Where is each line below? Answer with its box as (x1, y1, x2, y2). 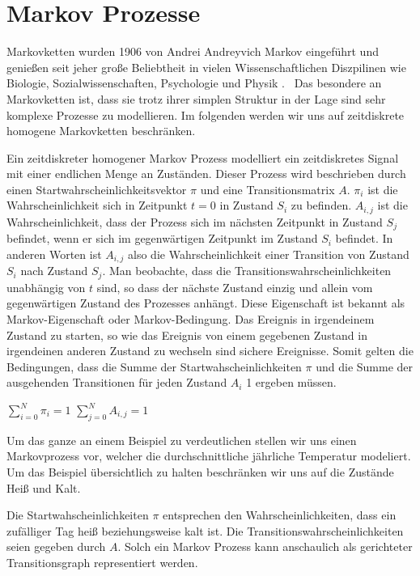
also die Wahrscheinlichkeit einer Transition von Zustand (128, 245, 409, 262)
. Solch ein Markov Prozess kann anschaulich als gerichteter (117, 538, 413, 555)
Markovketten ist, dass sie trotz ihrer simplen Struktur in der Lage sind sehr (6, 90, 386, 107)
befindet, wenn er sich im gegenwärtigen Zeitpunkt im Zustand (6, 230, 318, 247)
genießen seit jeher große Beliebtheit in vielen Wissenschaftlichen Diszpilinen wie (6, 58, 406, 75)
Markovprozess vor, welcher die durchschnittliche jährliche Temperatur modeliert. (6, 447, 411, 464)
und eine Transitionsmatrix (200, 180, 335, 197)
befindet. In (335, 230, 393, 247)
